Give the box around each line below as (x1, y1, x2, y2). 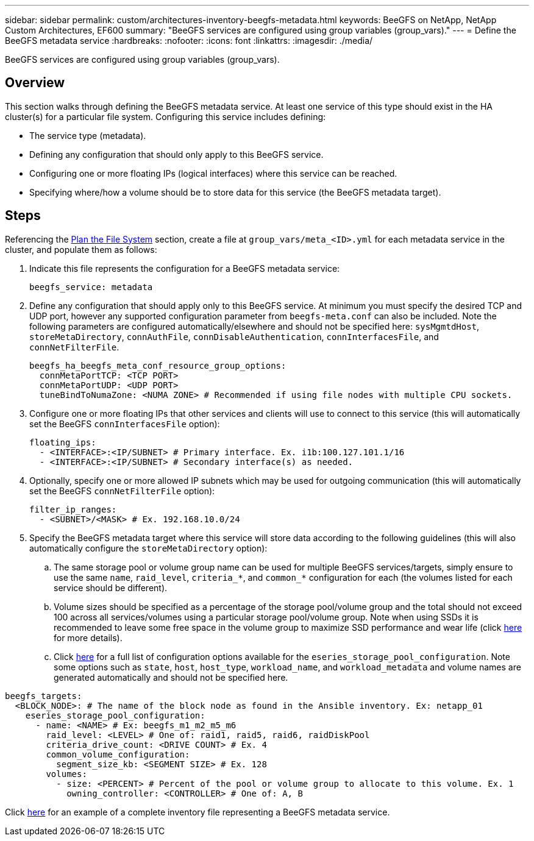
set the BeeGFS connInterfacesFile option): (29, 418, 220, 429)
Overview (5, 75, 65, 91)
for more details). (54, 632, 123, 643)
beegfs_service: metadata (29, 282, 153, 292)
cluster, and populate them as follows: (5, 244, 157, 255)
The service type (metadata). (29, 130, 146, 141)
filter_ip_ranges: (29, 504, 117, 514)
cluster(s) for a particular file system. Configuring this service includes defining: (5, 111, 326, 122)
